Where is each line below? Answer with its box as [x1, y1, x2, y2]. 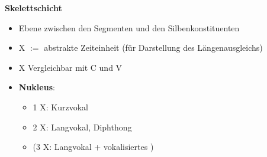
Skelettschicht [5, 2, 62, 14]
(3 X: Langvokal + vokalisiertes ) [33, 140, 154, 153]
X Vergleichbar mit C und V [18, 61, 123, 73]
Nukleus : [18, 81, 55, 93]
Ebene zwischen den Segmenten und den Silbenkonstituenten [18, 21, 240, 34]
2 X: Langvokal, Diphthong [33, 120, 132, 133]
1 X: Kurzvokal [33, 100, 88, 113]
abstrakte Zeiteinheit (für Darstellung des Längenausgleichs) [44, 41, 263, 54]
